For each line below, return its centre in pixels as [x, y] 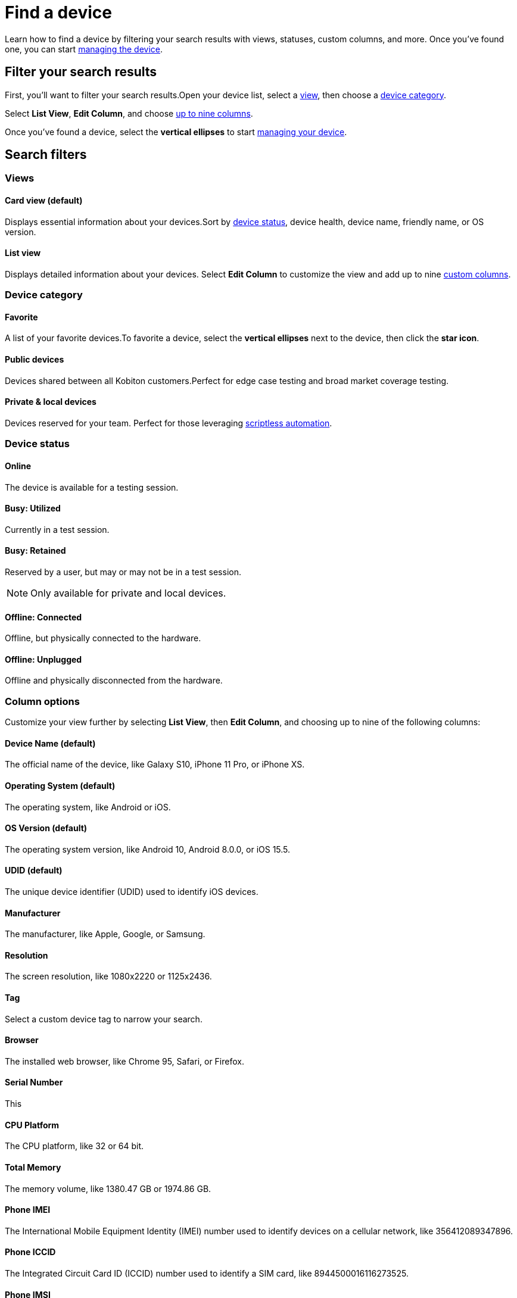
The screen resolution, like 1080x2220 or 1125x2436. [108, 976]
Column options [42, 701]
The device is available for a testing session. [92, 487]
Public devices [35, 360]
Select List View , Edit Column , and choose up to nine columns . [129, 113]
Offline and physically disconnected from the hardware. [114, 681]
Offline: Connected [43, 617]
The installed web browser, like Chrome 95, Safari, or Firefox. [124, 1061]
